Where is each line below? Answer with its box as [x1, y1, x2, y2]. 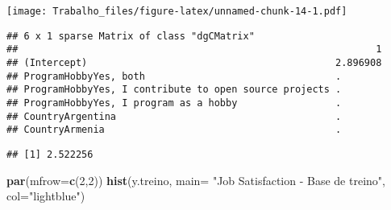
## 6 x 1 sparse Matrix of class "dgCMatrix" [6, 30, 255, 42]
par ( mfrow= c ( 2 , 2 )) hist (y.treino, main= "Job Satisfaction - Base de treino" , [6, 171, 385, 188]
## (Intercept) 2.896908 [6, 56, 382, 68]
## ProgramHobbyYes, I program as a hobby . [6, 97, 342, 109]
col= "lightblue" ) [6, 187, 85, 204]
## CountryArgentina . [6, 110, 342, 122]
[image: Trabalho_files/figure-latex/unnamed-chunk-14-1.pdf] [6, 6, 347, 17]
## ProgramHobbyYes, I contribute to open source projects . [6, 84, 342, 96]
